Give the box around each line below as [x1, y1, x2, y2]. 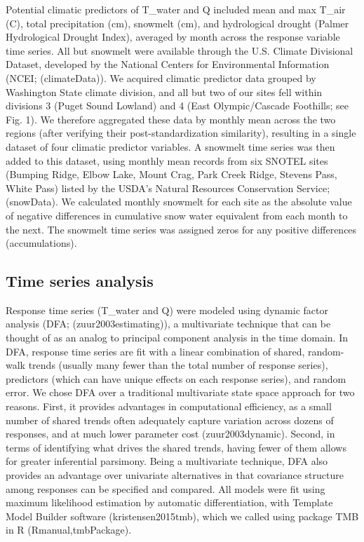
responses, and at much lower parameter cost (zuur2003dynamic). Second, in [6, 426, 335, 441]
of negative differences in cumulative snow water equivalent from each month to [6, 208, 348, 222]
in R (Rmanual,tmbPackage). [6, 522, 132, 537]
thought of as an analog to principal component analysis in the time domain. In [6, 330, 348, 345]
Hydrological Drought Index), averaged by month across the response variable [6, 29, 340, 44]
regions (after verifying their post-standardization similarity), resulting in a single [6, 126, 356, 140]
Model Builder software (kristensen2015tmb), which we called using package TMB [6, 508, 359, 523]
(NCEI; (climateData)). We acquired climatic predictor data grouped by [6, 70, 316, 85]
